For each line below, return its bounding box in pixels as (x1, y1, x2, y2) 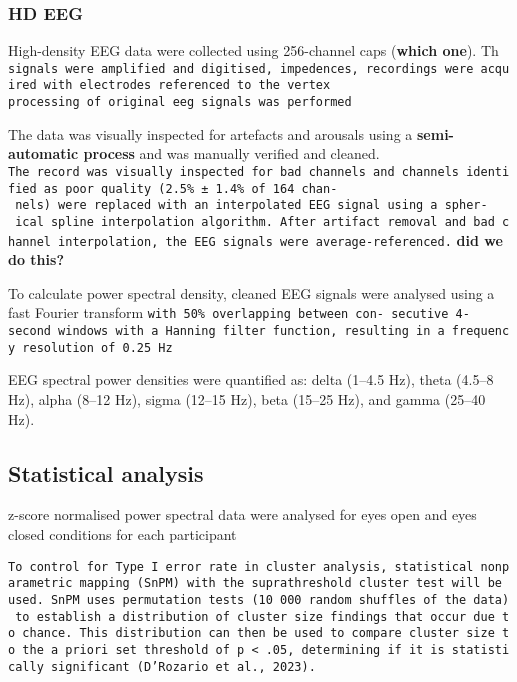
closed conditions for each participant (8, 523, 237, 544)
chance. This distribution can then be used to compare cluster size (22, 626, 495, 641)
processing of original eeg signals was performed (8, 95, 352, 110)
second (8, 324, 51, 339)
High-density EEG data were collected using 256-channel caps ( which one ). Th (8, 40, 499, 61)
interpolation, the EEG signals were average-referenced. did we (58, 229, 503, 250)
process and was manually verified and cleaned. (83, 143, 380, 164)
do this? (8, 249, 64, 270)
